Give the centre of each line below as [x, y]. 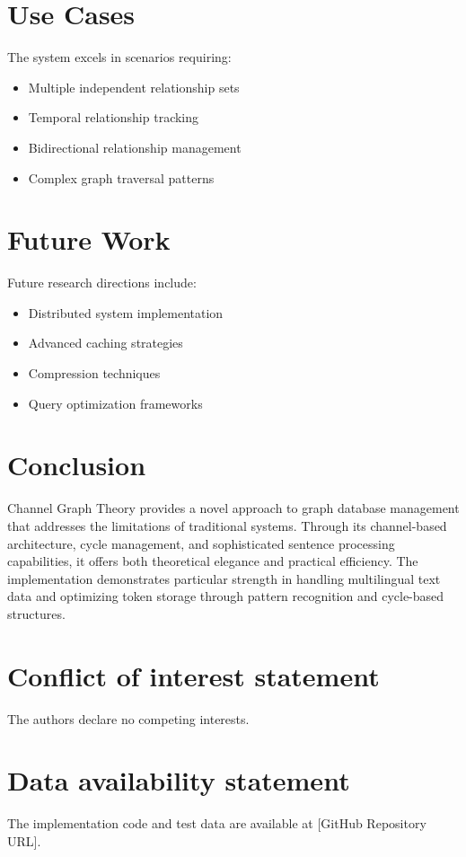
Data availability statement [179, 780]
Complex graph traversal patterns [121, 177]
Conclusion [77, 465]
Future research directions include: [102, 283]
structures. [36, 613]
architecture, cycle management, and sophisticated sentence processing [201, 543]
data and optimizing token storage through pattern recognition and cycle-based [226, 596]
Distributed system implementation [126, 312]
